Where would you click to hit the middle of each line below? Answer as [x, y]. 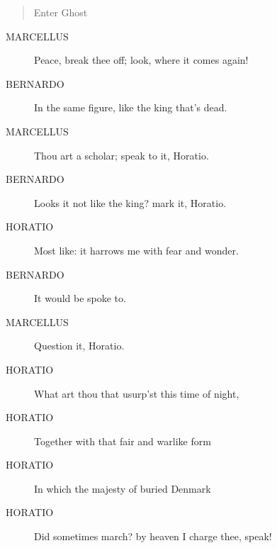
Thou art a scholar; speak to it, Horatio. [121, 155]
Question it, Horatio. [79, 346]
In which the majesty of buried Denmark [123, 488]
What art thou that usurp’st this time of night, [137, 393]
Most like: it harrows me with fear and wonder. [136, 250]
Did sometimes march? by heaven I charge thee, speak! [153, 536]
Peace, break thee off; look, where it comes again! [141, 60]
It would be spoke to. [80, 298]
